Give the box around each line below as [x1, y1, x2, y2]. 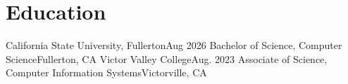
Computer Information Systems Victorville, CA [6, 65, 207, 80]
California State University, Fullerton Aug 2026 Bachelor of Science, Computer [6, 38, 342, 52]
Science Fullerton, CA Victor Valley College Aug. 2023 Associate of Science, [6, 51, 328, 66]
